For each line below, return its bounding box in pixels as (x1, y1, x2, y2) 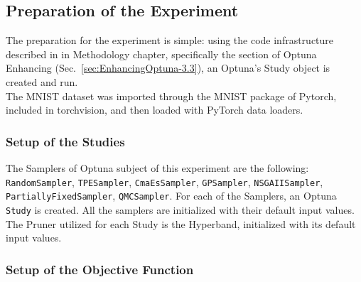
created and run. (6, 74, 78, 89)
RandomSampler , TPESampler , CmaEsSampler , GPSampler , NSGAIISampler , (6, 174, 323, 189)
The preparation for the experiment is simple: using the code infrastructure (6, 33, 334, 48)
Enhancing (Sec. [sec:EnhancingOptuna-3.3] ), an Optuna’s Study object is (6, 60, 330, 75)
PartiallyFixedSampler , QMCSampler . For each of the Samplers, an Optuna (6, 188, 337, 203)
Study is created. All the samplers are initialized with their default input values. (6, 202, 355, 217)
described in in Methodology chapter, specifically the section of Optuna (6, 46, 317, 61)
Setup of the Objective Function (6, 260, 194, 278)
